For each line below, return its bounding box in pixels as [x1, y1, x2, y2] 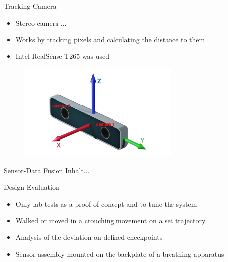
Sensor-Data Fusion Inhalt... [4, 165, 90, 175]
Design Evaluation [4, 182, 59, 192]
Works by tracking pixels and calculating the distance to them [15, 34, 205, 45]
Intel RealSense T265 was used [15, 51, 110, 61]
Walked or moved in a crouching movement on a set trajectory [15, 215, 206, 225]
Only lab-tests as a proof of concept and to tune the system [15, 198, 197, 209]
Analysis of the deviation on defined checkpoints [15, 232, 163, 242]
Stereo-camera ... [15, 17, 67, 28]
